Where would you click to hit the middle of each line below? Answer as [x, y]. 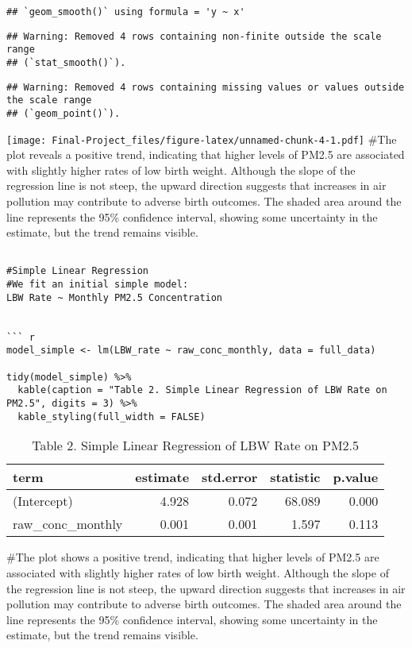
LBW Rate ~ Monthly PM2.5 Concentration [115, 297]
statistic [295, 477]
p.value [356, 477]
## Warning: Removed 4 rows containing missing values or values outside [206, 87]
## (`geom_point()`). [64, 113]
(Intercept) [43, 501]
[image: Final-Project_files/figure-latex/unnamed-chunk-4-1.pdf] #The [202, 139]
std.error [230, 477]
